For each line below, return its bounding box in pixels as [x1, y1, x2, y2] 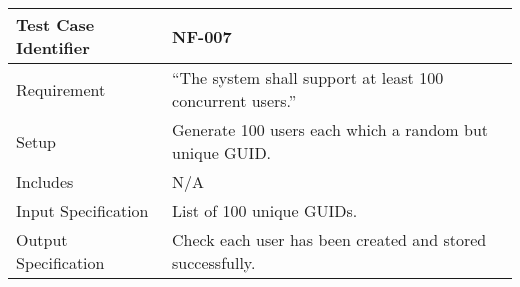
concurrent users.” [172, 89, 297, 112]
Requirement [16, 77, 106, 101]
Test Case [16, 13, 95, 36]
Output [16, 228, 68, 251]
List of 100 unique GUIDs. [172, 199, 358, 222]
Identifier [16, 36, 90, 59]
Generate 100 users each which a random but [172, 118, 488, 141]
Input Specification [16, 199, 149, 222]
